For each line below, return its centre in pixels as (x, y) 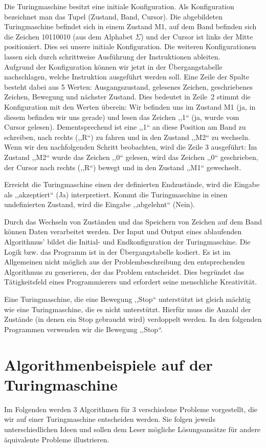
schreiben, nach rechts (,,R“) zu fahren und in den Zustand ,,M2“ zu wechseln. (127, 137)
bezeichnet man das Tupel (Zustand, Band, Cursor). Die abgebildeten (113, 16)
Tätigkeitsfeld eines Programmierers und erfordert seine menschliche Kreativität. (131, 282)
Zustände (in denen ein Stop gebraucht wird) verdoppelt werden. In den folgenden (133, 319)
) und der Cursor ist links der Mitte (197, 36)
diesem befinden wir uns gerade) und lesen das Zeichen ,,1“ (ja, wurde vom (122, 117)
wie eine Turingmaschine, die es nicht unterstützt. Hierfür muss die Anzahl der (128, 309)
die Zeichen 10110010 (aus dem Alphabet (69, 36)
